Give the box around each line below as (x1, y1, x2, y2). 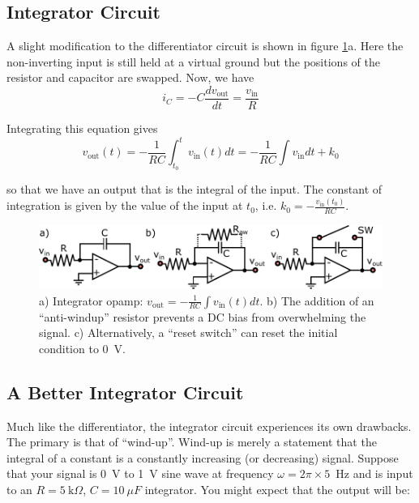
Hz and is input (336, 465, 413, 482)
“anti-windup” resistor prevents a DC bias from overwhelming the (39, 308, 366, 325)
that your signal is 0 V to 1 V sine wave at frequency (6, 465, 274, 482)
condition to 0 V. (39, 339, 126, 356)
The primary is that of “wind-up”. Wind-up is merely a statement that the (6, 433, 377, 450)
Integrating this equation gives (6, 120, 158, 137)
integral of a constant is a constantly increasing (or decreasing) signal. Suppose (6, 449, 399, 466)
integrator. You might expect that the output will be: (144, 480, 410, 497)
